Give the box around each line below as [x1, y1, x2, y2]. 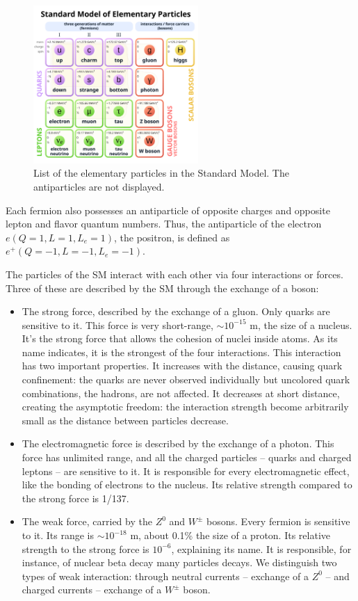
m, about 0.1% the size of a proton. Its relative [130, 528, 330, 543]
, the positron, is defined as [113, 230, 230, 244]
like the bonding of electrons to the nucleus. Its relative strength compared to [22, 477, 352, 492]
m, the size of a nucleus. [250, 317, 352, 332]
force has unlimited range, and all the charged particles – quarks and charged [22, 450, 352, 465]
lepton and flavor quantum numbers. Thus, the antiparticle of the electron [6, 216, 322, 231]
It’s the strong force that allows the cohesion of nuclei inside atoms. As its [22, 331, 338, 346]
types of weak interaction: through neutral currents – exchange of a [22, 568, 309, 583]
